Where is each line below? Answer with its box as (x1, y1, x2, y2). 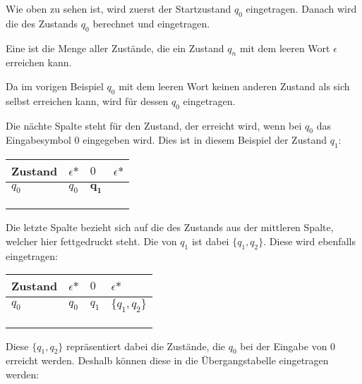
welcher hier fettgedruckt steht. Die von (6, 233, 177, 248)
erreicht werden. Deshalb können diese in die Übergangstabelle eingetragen (6, 353, 329, 368)
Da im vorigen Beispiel (6, 78, 104, 93)
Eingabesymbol (6, 132, 71, 147)
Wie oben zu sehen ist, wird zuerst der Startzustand (6, 1, 231, 16)
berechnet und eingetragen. (92, 16, 210, 30)
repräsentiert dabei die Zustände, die (66, 338, 226, 353)
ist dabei (191, 233, 229, 248)
